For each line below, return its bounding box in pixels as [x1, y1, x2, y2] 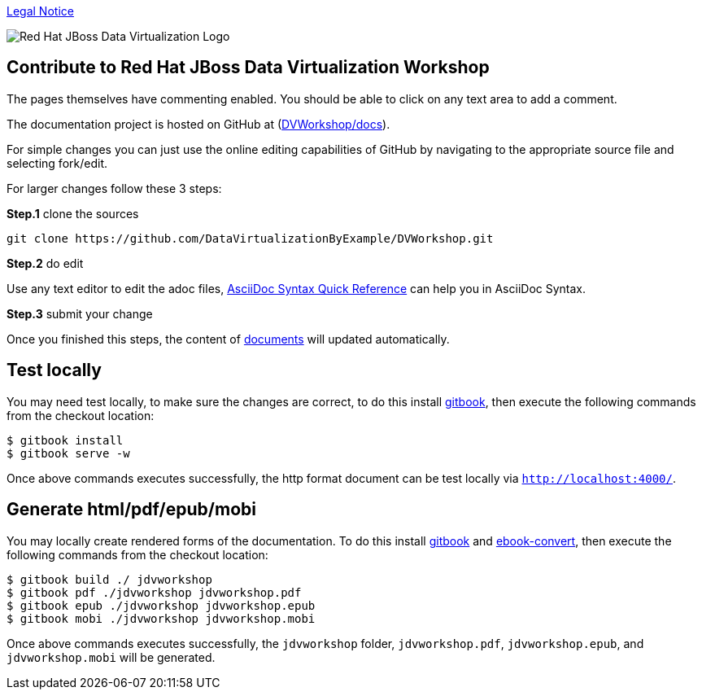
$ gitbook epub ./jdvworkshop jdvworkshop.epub [7, 598, 316, 612]
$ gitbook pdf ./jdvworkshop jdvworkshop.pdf [7, 585, 302, 599]
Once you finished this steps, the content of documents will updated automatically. [7, 331, 450, 346]
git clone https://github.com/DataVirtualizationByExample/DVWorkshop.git [7, 231, 494, 245]
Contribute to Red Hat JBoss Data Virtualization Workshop [7, 57, 490, 78]
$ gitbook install [7, 433, 124, 447]
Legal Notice [7, 4, 74, 18]
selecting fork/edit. [7, 155, 107, 170]
